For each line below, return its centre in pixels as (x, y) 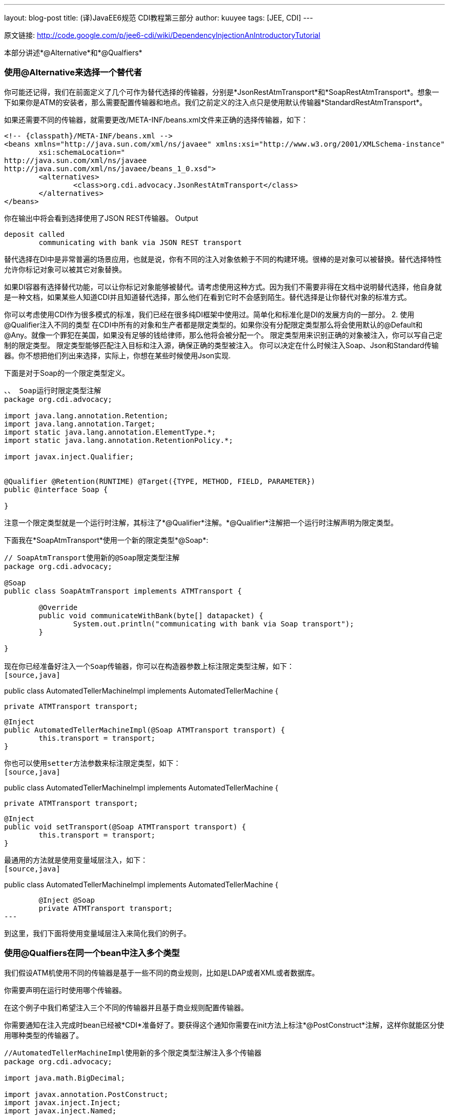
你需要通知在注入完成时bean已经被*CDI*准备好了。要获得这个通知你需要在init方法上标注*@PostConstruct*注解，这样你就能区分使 (224, 1025)
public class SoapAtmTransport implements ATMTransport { (123, 591)
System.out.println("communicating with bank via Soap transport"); (213, 624)
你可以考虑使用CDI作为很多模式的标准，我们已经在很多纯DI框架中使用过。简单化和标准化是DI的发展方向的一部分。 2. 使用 (209, 314)
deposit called (35, 234)
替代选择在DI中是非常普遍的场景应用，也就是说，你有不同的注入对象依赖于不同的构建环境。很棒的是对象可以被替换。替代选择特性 (223, 259)
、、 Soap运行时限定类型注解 (53, 390)
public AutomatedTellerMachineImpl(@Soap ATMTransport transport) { (145, 730)
